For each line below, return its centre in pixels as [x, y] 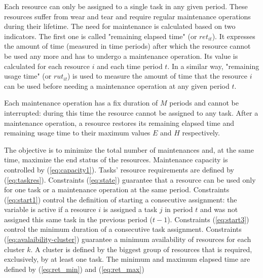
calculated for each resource [47, 66]
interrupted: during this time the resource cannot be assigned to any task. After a [131, 112]
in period [179, 209]
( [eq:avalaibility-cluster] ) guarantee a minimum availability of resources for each [128, 239]
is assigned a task [130, 209]
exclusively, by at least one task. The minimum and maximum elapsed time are [127, 259]
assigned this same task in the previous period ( [78, 219]
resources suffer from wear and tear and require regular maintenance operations [127, 16]
